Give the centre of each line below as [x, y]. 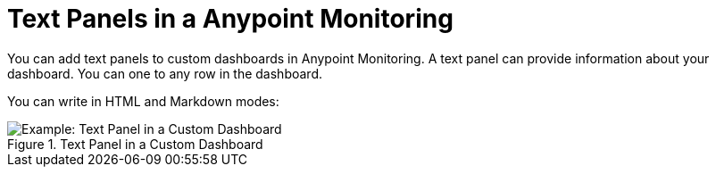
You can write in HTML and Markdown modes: [143, 101]
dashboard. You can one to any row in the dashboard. [165, 73]
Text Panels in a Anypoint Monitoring [230, 19]
